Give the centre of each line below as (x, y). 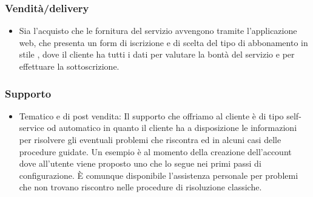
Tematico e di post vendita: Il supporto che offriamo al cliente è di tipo (151, 115)
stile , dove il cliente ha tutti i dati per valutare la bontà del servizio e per (157, 54)
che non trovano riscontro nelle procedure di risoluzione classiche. (140, 187)
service (32, 128)
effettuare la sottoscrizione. (69, 66)
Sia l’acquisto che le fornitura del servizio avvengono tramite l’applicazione (158, 31)
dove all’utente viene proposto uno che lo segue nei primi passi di (140, 163)
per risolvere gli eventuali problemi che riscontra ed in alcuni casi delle (150, 139)
